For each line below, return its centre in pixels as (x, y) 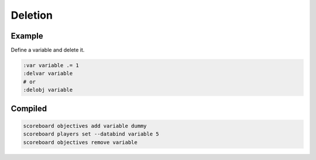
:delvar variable (48, 74)
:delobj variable (48, 90)
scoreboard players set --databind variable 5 (91, 134)
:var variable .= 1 (51, 65)
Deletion (32, 15)
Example (27, 36)
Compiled (29, 108)
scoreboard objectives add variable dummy (85, 126)
